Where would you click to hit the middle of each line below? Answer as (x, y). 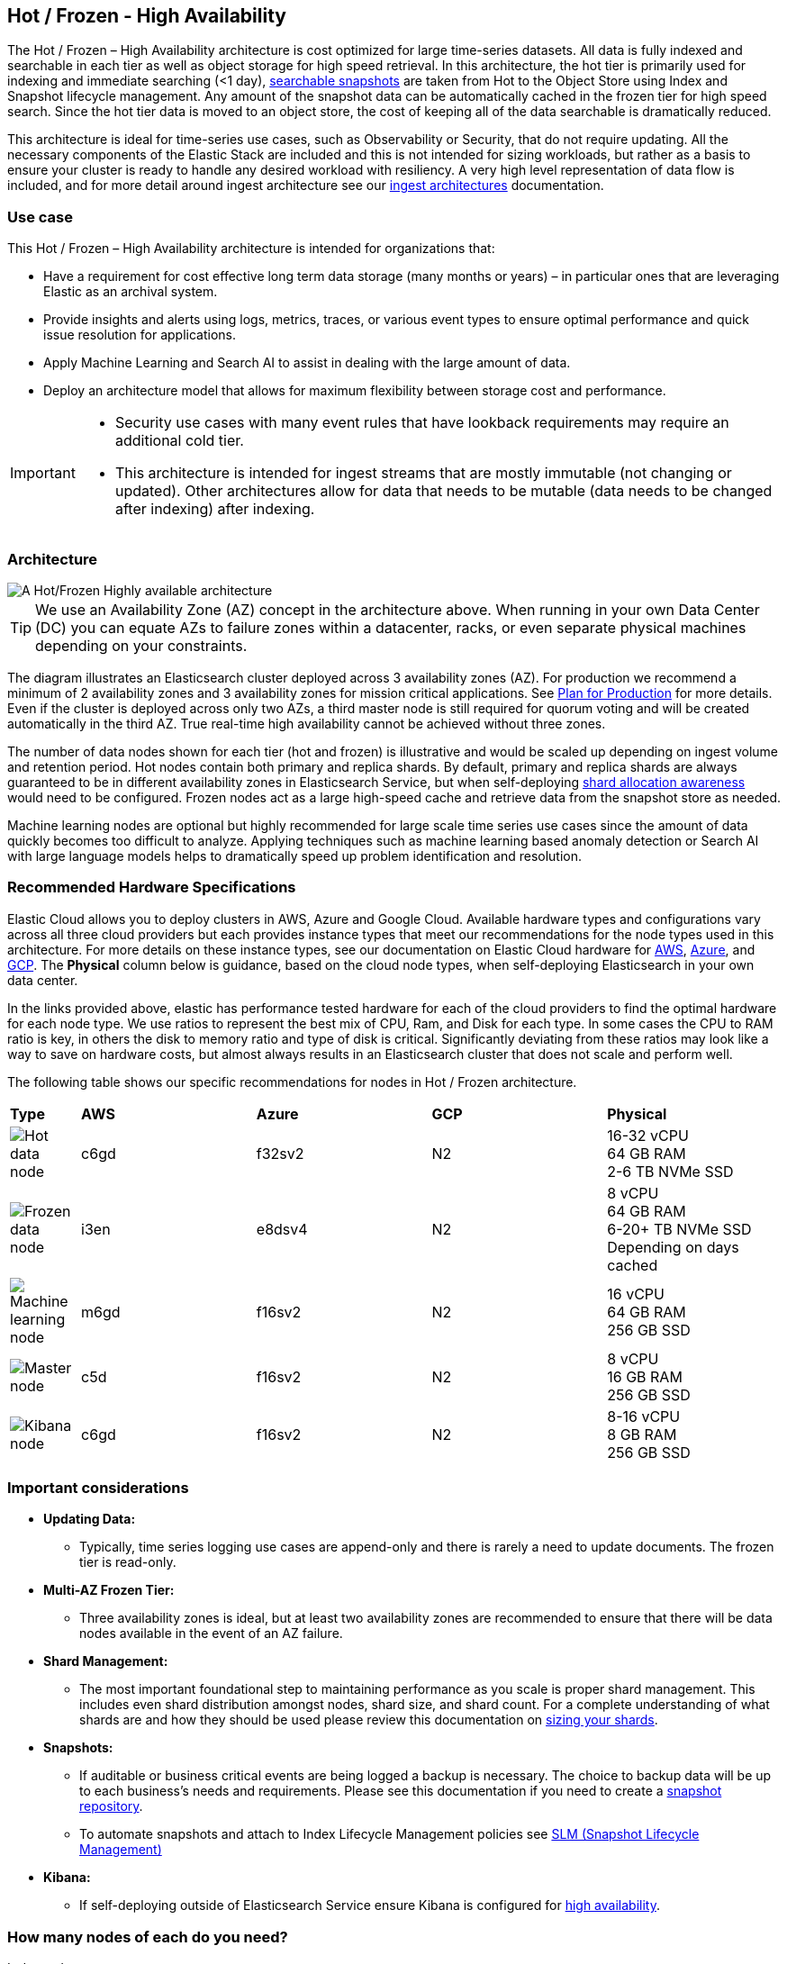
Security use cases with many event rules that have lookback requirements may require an (422, 423)
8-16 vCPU (644, 1416)
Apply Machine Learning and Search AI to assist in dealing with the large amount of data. (307, 363)
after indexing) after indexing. (215, 509)
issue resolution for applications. (140, 335)
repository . (111, 1806)
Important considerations (98, 1488)
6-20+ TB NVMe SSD (679, 1229)
